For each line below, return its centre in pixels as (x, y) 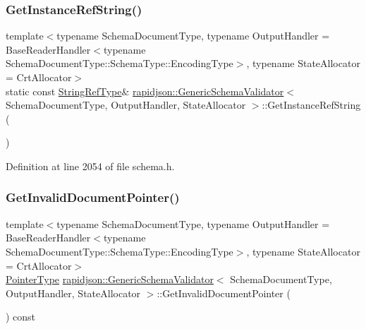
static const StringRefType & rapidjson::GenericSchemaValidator (145, 91)
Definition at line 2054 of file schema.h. (90, 166)
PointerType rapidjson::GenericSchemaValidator (110, 279)
